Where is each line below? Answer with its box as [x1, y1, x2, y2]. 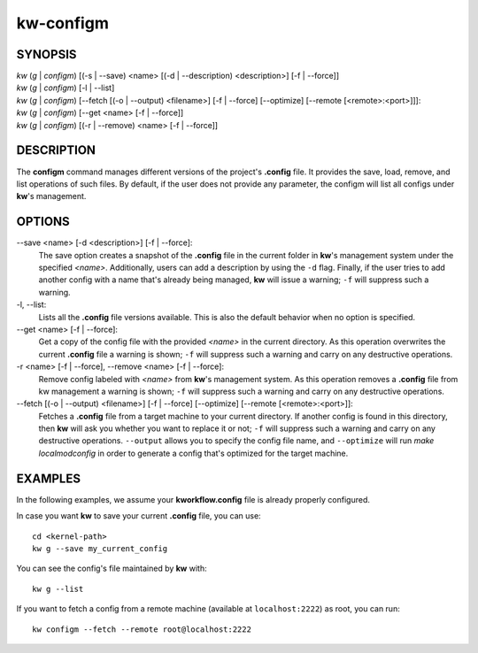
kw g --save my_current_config [32, 543, 168, 553]
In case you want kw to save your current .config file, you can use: [16, 511, 261, 521]
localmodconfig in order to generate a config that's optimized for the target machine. [38, 448, 349, 458]
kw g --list [32, 584, 84, 594]
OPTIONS [16, 214, 70, 229]
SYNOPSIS [16, 47, 77, 62]
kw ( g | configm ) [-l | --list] [16, 82, 115, 93]
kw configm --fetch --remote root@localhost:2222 [32, 624, 252, 634]
